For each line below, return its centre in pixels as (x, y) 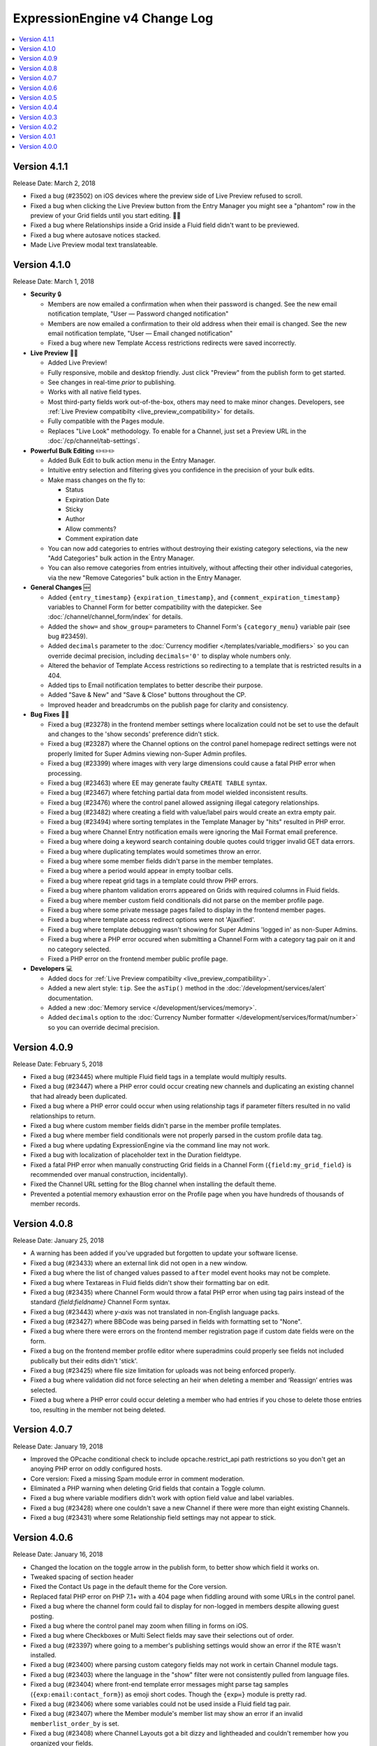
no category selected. (79, 949)
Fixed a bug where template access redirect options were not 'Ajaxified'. (151, 920)
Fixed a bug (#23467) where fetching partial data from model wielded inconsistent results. (178, 793)
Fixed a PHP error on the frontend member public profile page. (138, 959)
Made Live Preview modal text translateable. (94, 245)
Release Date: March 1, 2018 (53, 281)
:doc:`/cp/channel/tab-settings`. (94, 441)
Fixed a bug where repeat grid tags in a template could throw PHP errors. (153, 881)
